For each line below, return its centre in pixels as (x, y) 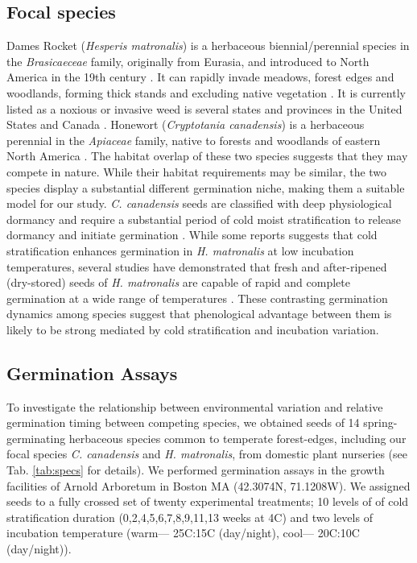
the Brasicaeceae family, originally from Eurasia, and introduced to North (188, 61)
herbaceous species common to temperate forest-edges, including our (237, 438)
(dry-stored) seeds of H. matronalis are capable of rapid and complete (178, 282)
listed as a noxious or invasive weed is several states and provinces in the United (204, 108)
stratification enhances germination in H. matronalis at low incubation (180, 250)
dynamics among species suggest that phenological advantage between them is (199, 314)
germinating (36, 438)
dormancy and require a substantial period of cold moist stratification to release (204, 219)
